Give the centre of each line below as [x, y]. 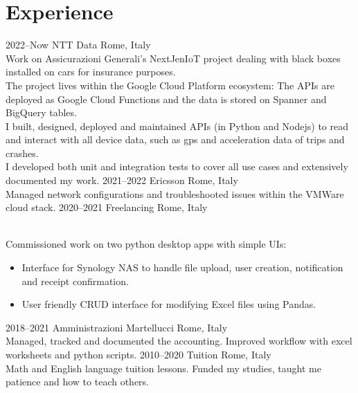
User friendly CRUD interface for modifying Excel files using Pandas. [169, 304]
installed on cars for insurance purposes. [91, 72]
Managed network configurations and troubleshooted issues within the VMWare [175, 193]
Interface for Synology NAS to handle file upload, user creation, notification [182, 267]
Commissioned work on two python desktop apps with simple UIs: [146, 244]
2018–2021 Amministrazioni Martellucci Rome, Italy [117, 327]
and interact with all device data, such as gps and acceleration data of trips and [175, 139]
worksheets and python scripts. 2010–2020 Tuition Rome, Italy [138, 354]
